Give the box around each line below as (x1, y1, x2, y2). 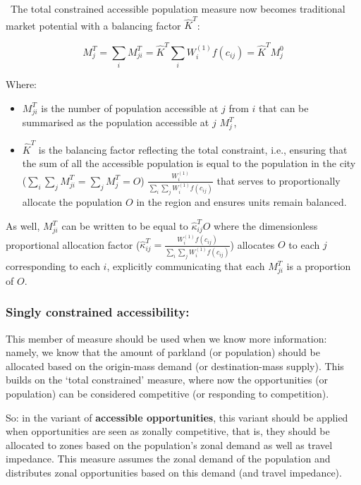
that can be (259, 100, 309, 115)
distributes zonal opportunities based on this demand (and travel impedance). (6, 465, 342, 479)
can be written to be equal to (61, 219, 188, 233)
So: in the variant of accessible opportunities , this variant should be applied (6, 410, 348, 424)
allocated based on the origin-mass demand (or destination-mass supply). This (6, 358, 344, 373)
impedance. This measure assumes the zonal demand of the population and (6, 451, 331, 466)
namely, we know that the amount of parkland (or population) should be (6, 345, 320, 360)
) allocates (230, 237, 275, 252)
